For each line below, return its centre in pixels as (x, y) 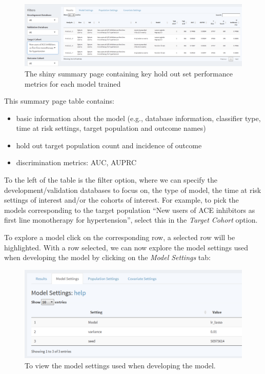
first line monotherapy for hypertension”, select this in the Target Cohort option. (131, 220)
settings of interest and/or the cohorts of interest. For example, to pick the (121, 200)
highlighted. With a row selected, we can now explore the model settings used (126, 247)
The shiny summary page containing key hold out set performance (129, 73)
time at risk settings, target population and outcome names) (111, 128)
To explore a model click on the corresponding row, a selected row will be (120, 237)
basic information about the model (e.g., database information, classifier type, (138, 118)
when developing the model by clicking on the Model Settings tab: (107, 257)
